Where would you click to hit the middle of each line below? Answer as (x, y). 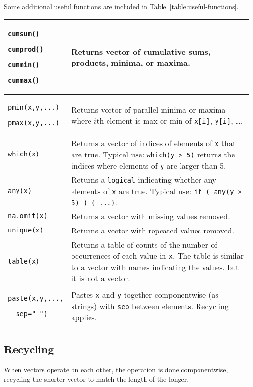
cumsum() (24, 33)
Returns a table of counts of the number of (144, 244)
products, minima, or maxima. (131, 62)
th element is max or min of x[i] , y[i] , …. (170, 120)
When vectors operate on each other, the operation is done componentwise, (116, 369)
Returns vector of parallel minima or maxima (148, 109)
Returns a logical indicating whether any (144, 179)
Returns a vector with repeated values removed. (153, 230)
